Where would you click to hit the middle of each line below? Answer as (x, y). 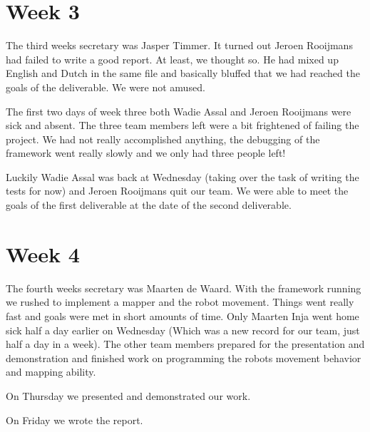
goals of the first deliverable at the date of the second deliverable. (149, 205)
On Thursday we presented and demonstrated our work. (128, 395)
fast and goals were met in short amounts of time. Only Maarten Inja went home (183, 315)
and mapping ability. (51, 372)
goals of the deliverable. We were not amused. (106, 87)
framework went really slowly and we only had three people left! (146, 153)
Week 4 (43, 253)
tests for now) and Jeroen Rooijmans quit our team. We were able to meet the (177, 191)
